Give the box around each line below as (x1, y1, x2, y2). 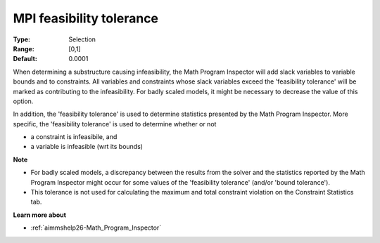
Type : (13, 35, 31, 44)
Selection (68, 35, 96, 44)
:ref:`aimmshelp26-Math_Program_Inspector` (30, 223, 162, 232)
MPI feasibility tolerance (13, 11, 158, 26)
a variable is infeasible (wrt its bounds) (30, 143, 144, 151)
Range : (13, 44, 34, 53)
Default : (13, 55, 38, 63)
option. (13, 97, 34, 105)
